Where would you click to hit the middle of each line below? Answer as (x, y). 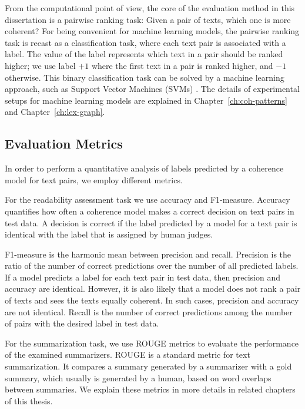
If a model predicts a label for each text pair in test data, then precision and (143, 277)
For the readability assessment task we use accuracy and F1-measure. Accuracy (148, 199)
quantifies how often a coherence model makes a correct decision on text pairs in (150, 211)
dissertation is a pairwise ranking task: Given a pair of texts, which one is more (148, 19)
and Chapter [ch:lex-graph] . (55, 112)
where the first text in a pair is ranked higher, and (182, 65)
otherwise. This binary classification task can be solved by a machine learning (145, 77)
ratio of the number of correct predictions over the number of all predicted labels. (152, 265)
